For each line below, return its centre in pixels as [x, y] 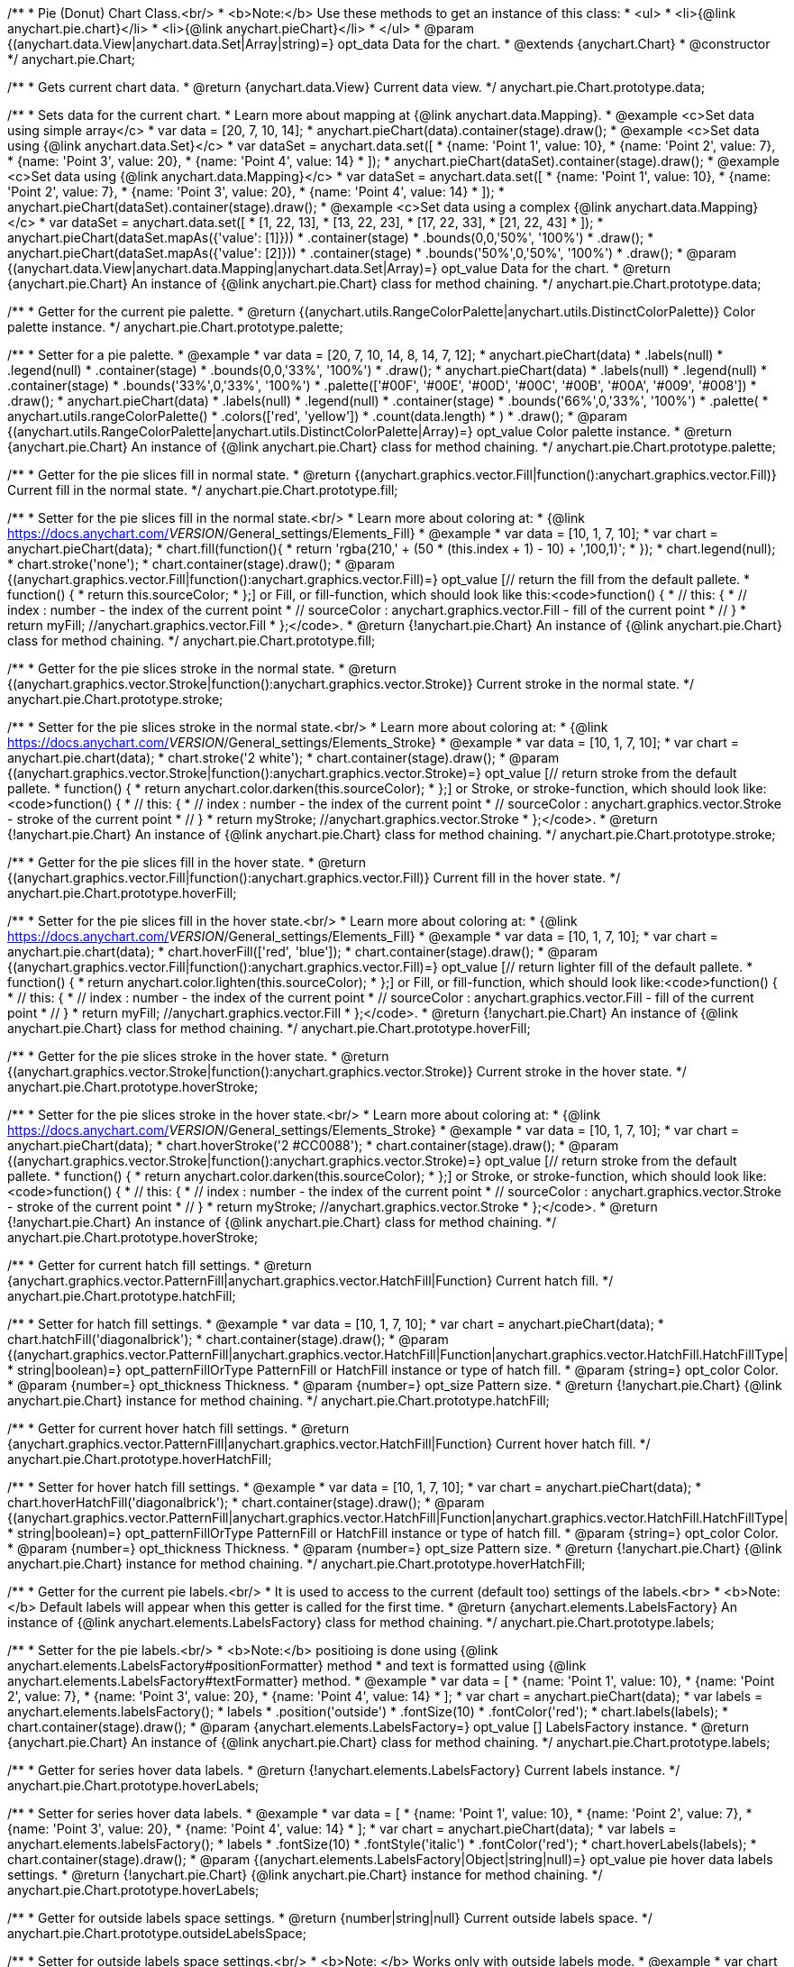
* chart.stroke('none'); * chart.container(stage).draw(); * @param [201, 564]
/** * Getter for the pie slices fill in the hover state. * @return [187, 862]
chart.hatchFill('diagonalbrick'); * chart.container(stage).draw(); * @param [228, 1339]
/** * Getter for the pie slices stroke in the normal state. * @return [202, 668]
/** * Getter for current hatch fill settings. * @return [160, 1265]
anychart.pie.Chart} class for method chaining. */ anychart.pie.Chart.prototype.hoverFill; [269, 1028]
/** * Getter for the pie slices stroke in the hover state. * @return [198, 1056]
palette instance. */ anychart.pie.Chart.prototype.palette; [175, 327]
